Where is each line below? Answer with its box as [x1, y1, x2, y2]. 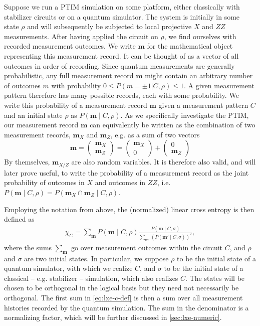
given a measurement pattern [158, 99, 248, 110]
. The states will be [185, 272, 245, 283]
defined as [4, 214, 35, 224]
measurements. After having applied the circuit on [4, 31, 158, 41]
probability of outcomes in [4, 177, 85, 188]
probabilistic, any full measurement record [4, 70, 134, 81]
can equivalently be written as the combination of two [90, 119, 255, 130]
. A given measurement [183, 80, 254, 90]
